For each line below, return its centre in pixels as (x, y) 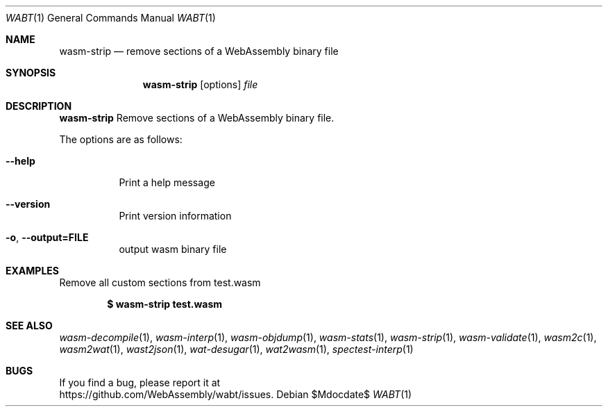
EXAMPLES (32, 271)
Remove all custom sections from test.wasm (160, 282)
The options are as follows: (121, 139)
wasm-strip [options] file (200, 84)
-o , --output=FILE (47, 237)
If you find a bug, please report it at (140, 382)
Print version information (175, 216)
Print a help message (167, 182)
